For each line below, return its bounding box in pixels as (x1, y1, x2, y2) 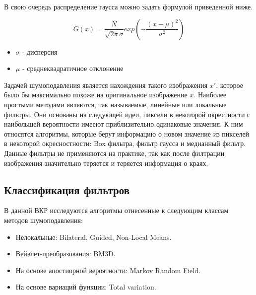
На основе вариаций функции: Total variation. (15, 282, 156, 292)
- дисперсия (22, 46, 58, 57)
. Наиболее (193, 89, 227, 100)
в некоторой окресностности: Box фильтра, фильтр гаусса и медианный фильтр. (4, 138, 246, 148)
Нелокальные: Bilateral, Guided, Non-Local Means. (15, 231, 172, 242)
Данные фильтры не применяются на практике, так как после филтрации (4, 147, 225, 158)
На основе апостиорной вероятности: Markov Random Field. (15, 265, 200, 275)
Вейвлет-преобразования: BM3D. (15, 248, 116, 259)
